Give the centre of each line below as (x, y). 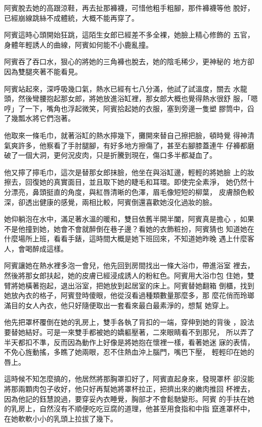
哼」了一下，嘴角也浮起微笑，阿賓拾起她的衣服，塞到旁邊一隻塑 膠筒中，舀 (129, 108)
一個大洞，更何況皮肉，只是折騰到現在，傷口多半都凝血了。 (117, 155)
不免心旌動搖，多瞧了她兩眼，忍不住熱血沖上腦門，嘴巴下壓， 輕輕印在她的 (129, 352)
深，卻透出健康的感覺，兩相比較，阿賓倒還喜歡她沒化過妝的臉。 (110, 202)
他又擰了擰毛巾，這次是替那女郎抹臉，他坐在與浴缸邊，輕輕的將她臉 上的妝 (129, 172)
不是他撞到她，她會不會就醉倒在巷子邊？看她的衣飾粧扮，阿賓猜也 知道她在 (129, 228)
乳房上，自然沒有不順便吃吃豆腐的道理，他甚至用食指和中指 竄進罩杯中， (133, 409)
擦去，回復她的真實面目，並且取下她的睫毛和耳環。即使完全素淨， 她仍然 (126, 182)
